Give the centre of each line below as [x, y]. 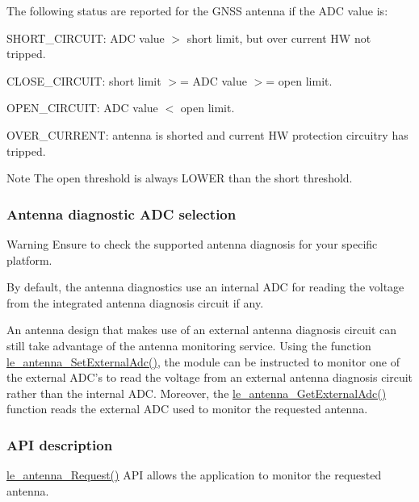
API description [60, 444]
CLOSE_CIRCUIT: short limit [84, 80]
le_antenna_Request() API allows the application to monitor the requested [194, 475]
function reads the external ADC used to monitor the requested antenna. [187, 409]
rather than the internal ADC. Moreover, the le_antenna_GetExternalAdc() [197, 393]
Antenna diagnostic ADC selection [122, 213]
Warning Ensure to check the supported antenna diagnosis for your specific [192, 243]
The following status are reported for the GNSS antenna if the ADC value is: [197, 10]
